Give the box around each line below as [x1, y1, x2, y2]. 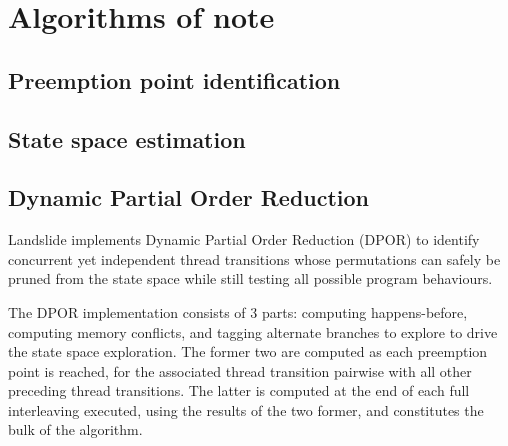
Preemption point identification [8, 64, 341, 95]
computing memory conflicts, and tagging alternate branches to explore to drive [8, 321, 498, 342]
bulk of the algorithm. [8, 419, 143, 440]
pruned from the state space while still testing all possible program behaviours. [8, 268, 493, 289]
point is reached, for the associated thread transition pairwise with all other [8, 360, 472, 381]
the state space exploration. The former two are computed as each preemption [8, 341, 488, 362]
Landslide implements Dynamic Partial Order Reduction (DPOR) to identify [8, 229, 480, 250]
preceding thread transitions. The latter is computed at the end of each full [8, 380, 470, 401]
